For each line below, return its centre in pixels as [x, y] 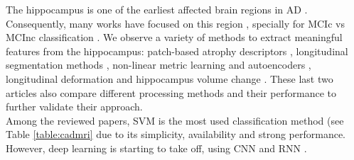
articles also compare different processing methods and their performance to [171, 92]
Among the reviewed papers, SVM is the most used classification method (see [175, 120]
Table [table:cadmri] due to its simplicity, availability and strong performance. [176, 134]
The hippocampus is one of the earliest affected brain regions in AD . [157, 9]
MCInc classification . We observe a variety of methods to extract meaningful [174, 37]
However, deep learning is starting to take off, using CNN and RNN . [156, 148]
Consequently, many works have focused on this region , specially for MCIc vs [175, 23]
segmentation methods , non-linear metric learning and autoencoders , [159, 65]
